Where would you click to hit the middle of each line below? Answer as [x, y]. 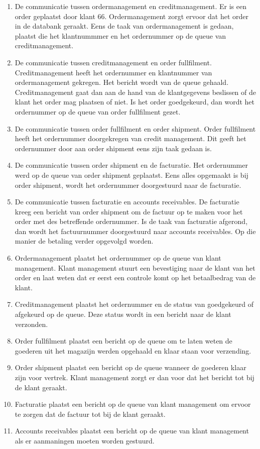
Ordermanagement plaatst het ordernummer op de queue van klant [118, 258]
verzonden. [31, 324]
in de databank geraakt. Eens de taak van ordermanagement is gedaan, [124, 26]
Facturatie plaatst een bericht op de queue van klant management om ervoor [133, 404]
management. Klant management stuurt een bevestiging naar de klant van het [135, 267]
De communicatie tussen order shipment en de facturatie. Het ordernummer [131, 165]
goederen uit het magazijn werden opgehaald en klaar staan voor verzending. [133, 350]
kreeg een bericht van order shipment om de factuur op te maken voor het [129, 211]
